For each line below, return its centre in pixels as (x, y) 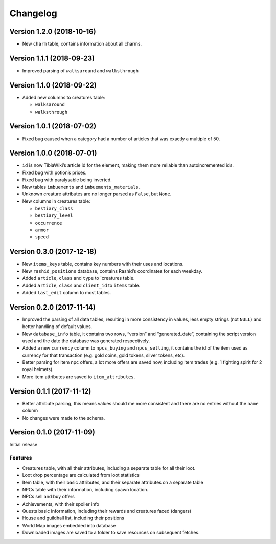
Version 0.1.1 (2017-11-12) (50, 391)
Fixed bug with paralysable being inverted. (67, 180)
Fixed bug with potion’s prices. (54, 172)
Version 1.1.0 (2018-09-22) (53, 85)
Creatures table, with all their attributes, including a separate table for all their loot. (109, 468)
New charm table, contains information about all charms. (82, 44)
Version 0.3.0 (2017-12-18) (53, 252)
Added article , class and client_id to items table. (81, 285)
